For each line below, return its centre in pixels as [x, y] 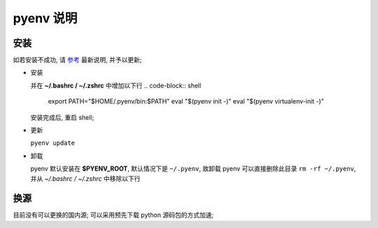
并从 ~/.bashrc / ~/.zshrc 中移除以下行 [85, 178]
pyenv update [53, 143]
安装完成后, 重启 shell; [62, 117]
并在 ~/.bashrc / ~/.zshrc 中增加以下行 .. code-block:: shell [116, 85]
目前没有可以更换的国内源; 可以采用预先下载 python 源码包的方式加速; [113, 215]
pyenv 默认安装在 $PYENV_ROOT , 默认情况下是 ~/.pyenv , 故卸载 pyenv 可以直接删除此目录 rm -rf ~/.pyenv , [193, 169]
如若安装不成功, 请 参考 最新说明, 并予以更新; [78, 60]
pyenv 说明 [45, 18]
